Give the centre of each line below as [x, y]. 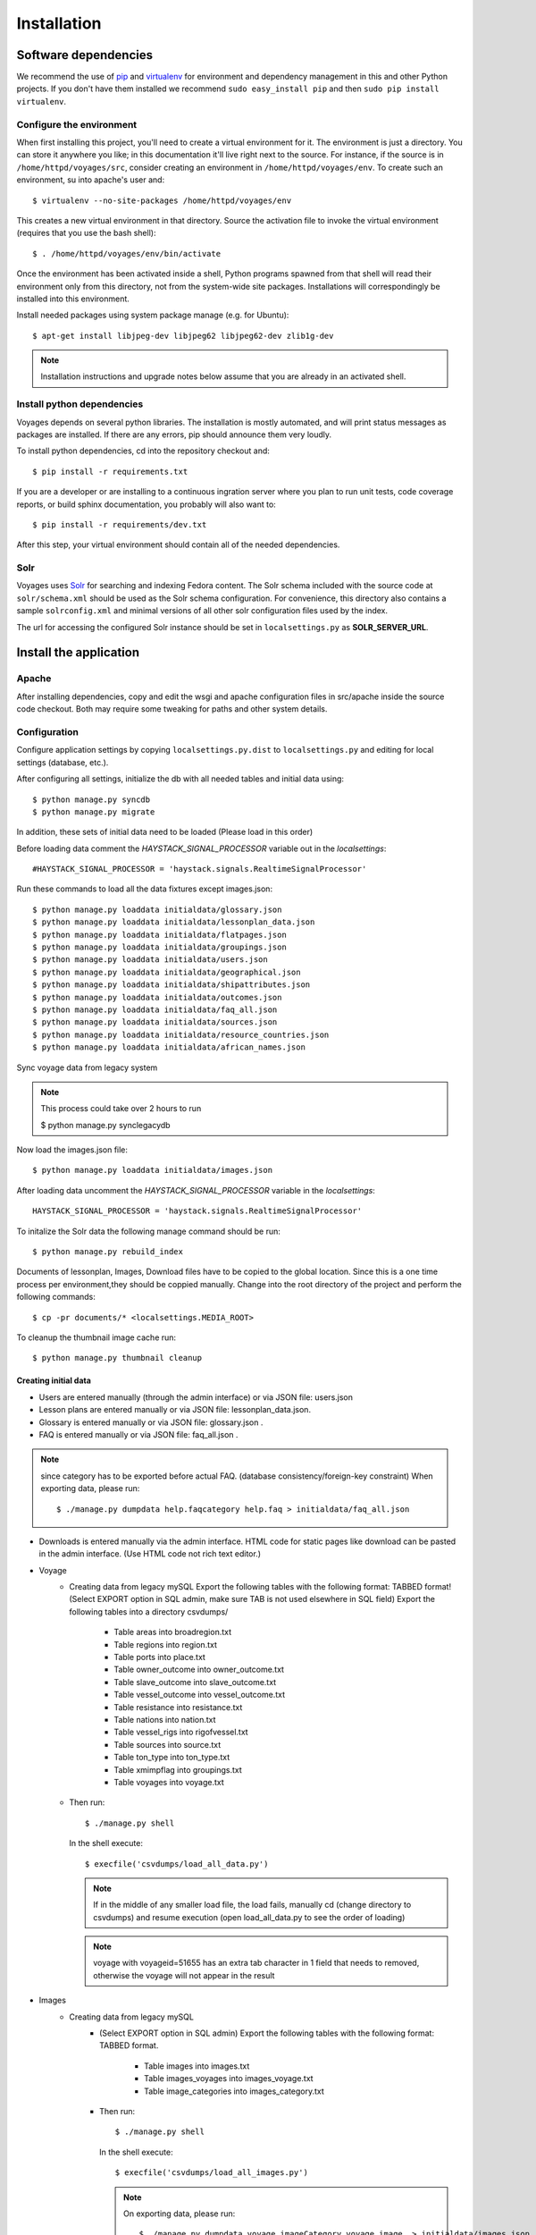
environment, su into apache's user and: [91, 180]
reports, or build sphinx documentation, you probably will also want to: [146, 504]
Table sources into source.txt [167, 1744]
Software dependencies [85, 55]
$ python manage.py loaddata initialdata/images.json [152, 1170]
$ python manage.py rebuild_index [108, 1252]
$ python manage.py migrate [94, 812]
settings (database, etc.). [63, 762]
